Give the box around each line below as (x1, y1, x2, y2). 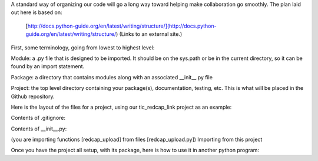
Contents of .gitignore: (11, 115, 66, 122)
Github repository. (11, 93, 55, 100)
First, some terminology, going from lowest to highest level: (11, 44, 155, 51)
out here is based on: (11, 9, 62, 16)
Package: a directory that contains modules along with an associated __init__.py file (11, 73, 213, 80)
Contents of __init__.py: (11, 125, 67, 132)
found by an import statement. (11, 63, 85, 70)
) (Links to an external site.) (115, 31, 183, 38)
